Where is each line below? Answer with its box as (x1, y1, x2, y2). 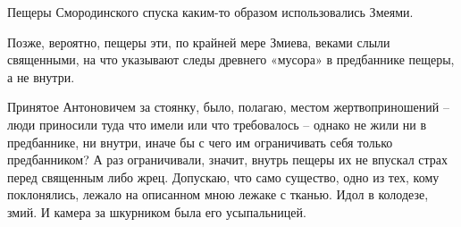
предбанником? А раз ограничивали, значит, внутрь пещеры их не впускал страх (7, 150, 448, 169)
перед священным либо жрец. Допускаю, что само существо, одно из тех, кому (7, 167, 440, 186)
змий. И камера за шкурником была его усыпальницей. (7, 202, 306, 221)
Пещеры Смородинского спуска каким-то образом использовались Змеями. (7, 3, 414, 21)
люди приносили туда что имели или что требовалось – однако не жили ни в (7, 114, 427, 133)
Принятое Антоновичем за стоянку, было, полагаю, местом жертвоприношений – (7, 97, 449, 116)
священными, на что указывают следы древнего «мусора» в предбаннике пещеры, (7, 50, 455, 69)
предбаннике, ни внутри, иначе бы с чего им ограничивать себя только (7, 132, 393, 151)
